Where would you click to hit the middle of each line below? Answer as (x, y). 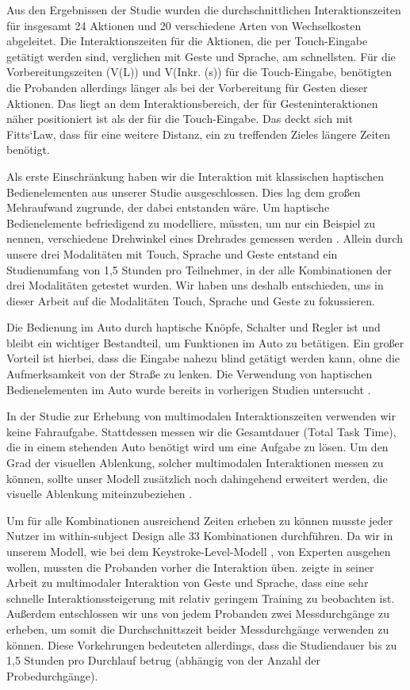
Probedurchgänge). (52, 675)
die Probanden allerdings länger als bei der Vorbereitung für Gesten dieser (187, 87)
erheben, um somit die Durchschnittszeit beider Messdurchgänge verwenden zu (198, 629)
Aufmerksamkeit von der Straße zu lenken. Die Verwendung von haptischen (190, 374)
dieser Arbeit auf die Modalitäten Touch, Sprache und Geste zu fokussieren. (191, 300)
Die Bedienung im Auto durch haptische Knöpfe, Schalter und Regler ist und (194, 327)
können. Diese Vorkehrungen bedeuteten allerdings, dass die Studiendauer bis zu (202, 644)
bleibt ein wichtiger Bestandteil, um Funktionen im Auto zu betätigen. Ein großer (205, 342)
